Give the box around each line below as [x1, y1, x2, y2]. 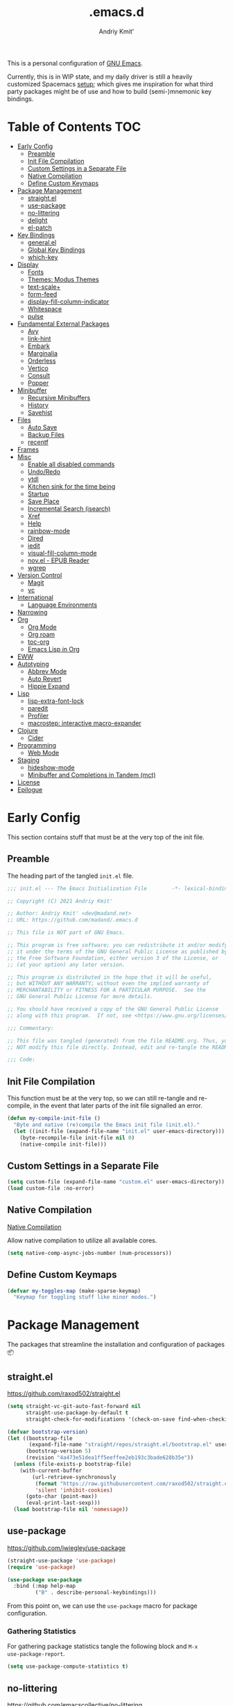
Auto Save [27, 422, 58, 432]
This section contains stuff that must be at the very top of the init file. [7, 832, 205, 841]
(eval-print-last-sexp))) [25, 1499, 101, 1507]
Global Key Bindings [27, 245, 85, 254]
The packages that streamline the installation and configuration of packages [7, 1341, 225, 1349]
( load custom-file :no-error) [7, 1185, 95, 1192]
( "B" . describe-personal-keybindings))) [35, 1589, 157, 1596]
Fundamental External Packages [17, 319, 110, 328]
